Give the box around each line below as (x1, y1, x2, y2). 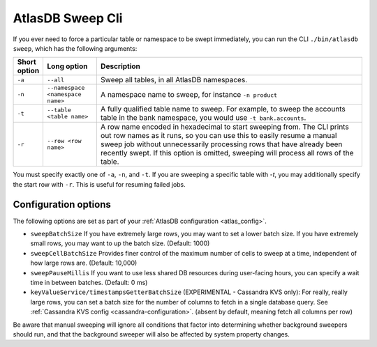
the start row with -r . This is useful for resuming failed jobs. (13, 180, 186, 188)
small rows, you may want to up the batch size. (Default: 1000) (30, 239, 210, 247)
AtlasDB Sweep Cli (13, 10, 123, 26)
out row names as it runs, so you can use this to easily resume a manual (100, 131, 337, 141)
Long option (47, 61, 88, 71)
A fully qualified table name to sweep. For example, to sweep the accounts (100, 105, 346, 114)
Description (100, 61, 141, 71)
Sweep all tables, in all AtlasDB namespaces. (100, 75, 248, 85)
